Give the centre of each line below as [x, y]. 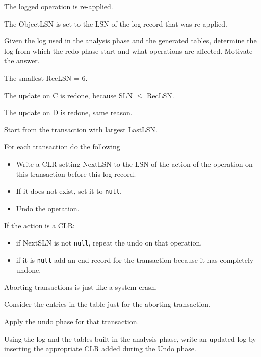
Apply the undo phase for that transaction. [72, 321]
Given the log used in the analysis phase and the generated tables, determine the [130, 41]
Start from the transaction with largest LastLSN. [81, 129]
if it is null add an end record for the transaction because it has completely [135, 260]
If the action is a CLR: [40, 225]
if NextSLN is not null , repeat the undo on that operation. [109, 242]
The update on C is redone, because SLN [68, 95]
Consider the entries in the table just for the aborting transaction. [107, 304]
